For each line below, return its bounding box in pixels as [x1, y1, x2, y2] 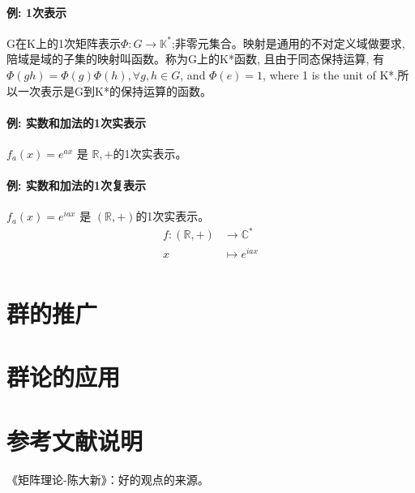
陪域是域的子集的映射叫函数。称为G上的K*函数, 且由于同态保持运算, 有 [6, 50, 384, 67]
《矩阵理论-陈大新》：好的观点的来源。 [6, 470, 209, 487]
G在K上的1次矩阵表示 [6, 34, 121, 51]
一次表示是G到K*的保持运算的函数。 [17, 82, 212, 99]
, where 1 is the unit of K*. [263, 66, 398, 83]
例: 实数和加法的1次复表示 [6, 177, 146, 194]
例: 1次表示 [6, 3, 66, 20]
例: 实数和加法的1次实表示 [6, 114, 146, 131]
